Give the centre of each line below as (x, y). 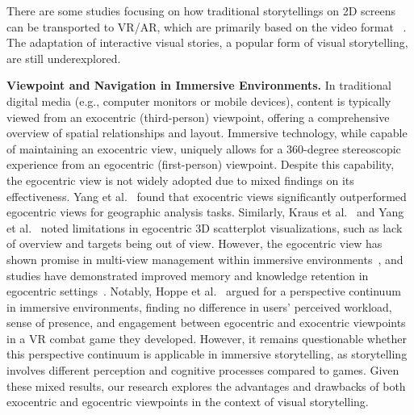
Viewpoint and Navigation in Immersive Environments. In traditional (199, 85)
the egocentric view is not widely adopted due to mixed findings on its (180, 180)
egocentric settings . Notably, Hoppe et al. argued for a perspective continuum (204, 291)
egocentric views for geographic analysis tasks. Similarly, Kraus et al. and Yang (205, 212)
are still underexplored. (64, 58)
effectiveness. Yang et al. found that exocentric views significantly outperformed (207, 196)
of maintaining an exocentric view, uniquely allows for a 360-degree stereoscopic (204, 148)
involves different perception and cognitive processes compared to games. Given (203, 370)
